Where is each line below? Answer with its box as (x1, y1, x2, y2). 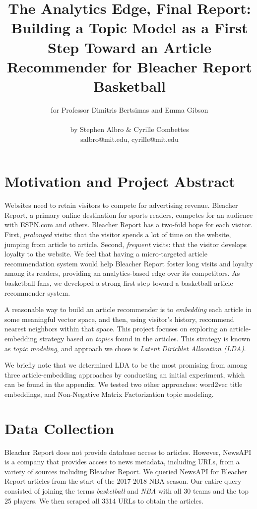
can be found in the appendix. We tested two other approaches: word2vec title (4, 379, 243, 389)
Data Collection (4, 418, 114, 438)
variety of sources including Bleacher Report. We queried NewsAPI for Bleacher (4, 466, 247, 476)
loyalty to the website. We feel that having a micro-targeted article (4, 249, 207, 259)
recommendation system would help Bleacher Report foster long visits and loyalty (4, 258, 254, 268)
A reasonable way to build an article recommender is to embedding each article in (4, 304, 252, 315)
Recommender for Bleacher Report (6, 56, 253, 76)
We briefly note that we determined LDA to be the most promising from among (4, 360, 248, 370)
